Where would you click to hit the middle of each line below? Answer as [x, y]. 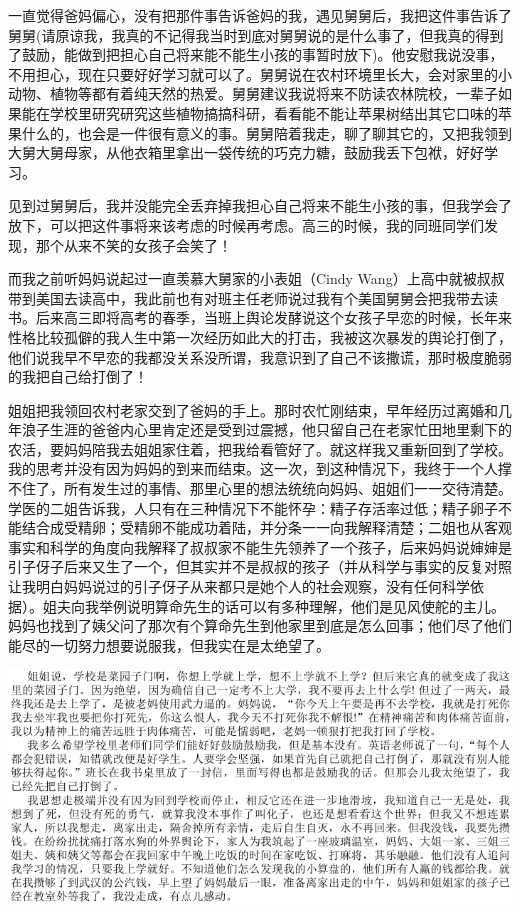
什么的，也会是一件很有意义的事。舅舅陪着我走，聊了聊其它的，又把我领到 [266, 132]
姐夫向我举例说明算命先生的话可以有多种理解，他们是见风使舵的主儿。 [273, 605]
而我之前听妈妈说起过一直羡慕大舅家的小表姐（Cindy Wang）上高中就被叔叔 [256, 278]
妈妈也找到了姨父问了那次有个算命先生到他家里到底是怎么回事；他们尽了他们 [260, 625]
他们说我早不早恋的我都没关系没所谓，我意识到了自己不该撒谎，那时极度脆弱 [260, 356]
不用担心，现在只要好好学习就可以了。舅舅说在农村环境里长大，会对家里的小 [260, 73]
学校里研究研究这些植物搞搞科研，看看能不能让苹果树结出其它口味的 [273, 112]
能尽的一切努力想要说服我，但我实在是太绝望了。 [169, 644]
